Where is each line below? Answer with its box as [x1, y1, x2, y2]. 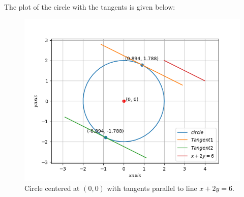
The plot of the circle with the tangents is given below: [4, 2, 175, 12]
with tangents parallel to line [107, 183, 197, 193]
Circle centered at [24, 183, 80, 193]
